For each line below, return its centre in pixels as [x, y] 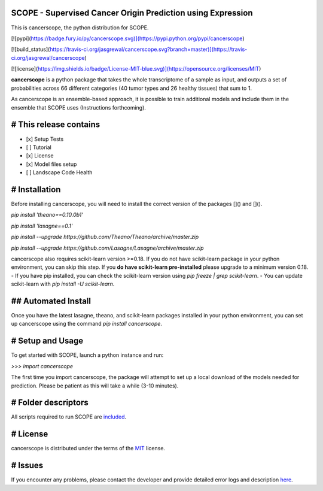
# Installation [36, 190]
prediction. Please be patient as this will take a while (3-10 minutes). [95, 386]
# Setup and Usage [47, 341]
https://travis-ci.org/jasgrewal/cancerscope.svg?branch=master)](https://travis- [149, 49]
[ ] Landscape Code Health [59, 172]
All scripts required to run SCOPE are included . [69, 417]
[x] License [40, 156]
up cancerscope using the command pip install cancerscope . [87, 324]
